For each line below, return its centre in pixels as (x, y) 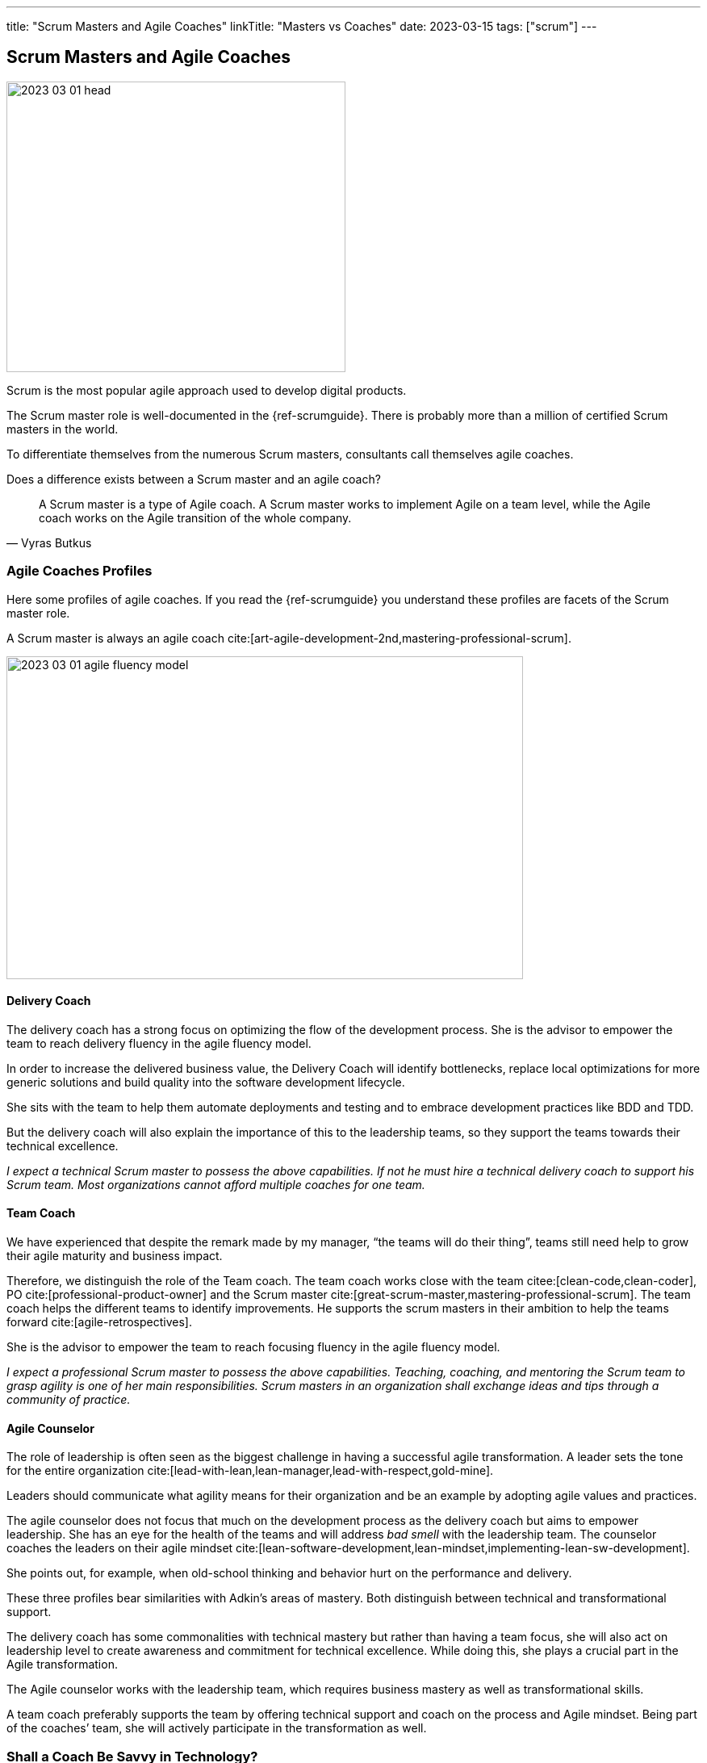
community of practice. (69, 1400)
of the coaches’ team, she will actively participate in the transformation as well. (217, 1728)
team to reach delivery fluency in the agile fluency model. (159, 1043)
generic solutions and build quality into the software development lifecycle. (206, 1082)
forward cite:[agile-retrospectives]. (99, 1322)
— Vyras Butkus (49, 542)
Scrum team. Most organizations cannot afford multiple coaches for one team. (216, 1184)
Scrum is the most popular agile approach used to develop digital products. (207, 390)
